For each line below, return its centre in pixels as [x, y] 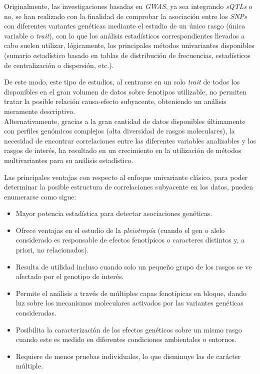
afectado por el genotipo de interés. [70, 276]
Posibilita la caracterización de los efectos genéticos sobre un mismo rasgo [129, 329]
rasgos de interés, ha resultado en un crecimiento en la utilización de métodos [123, 150]
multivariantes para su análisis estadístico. [69, 160]
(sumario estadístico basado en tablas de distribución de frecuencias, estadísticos [127, 55]
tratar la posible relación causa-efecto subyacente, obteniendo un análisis [115, 101]
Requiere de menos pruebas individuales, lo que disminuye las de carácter [128, 356]
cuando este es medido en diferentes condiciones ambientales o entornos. [126, 339]
